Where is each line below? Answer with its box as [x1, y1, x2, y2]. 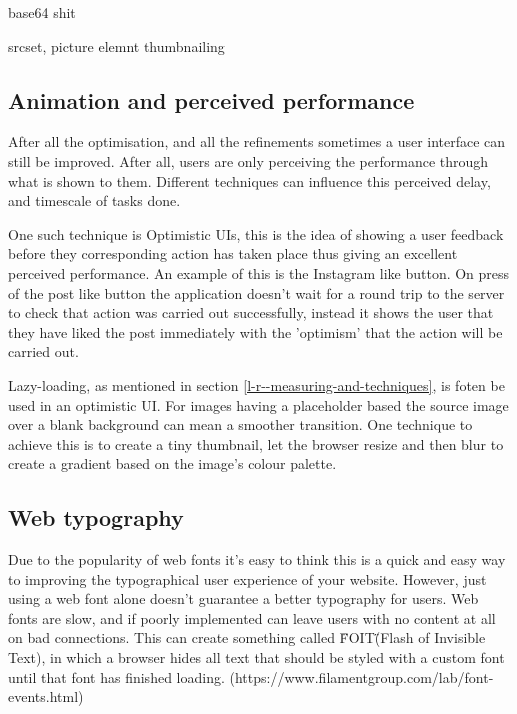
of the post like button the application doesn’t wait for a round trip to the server [8, 282, 505, 303]
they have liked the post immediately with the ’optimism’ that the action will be [8, 321, 503, 342]
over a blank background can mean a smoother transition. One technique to [8, 414, 473, 435]
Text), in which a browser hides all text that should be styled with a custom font [8, 647, 505, 668]
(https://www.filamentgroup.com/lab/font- [229, 666, 494, 687]
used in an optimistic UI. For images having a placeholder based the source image [8, 394, 509, 415]
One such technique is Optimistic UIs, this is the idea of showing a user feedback [8, 223, 504, 244]
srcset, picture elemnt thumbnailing [8, 35, 225, 56]
